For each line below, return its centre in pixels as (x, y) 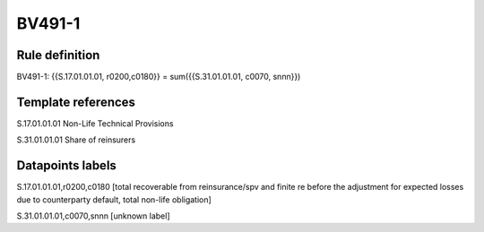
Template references (76, 102)
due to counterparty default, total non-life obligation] (114, 199)
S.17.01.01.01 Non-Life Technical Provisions (95, 123)
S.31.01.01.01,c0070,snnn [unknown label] (93, 216)
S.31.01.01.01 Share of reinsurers (76, 140)
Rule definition (58, 55)
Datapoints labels (66, 166)
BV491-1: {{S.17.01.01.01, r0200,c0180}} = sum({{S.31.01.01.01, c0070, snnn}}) (159, 77)
